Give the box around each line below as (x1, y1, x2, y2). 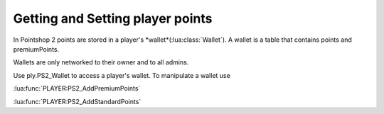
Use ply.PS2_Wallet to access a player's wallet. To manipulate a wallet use (13, 71, 230, 79)
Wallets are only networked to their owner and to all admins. (13, 58, 189, 67)
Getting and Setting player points (13, 11, 213, 26)
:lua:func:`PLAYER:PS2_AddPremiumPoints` (13, 84, 141, 93)
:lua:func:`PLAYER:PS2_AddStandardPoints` (13, 97, 142, 106)
